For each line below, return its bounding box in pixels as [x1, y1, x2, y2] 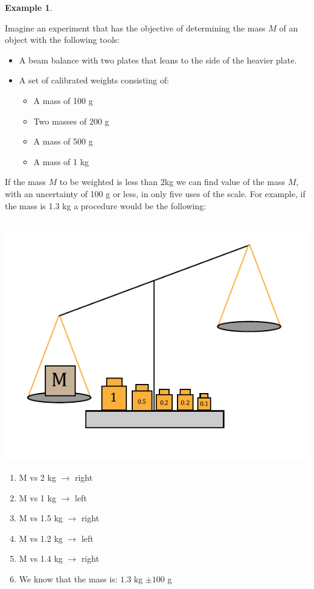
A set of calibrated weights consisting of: [19, 74, 169, 86]
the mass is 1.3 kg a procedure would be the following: [5, 199, 207, 212]
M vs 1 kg [19, 491, 56, 504]
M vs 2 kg [19, 471, 56, 484]
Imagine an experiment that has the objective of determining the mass [5, 21, 266, 34]
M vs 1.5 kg [19, 512, 63, 524]
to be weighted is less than [59, 175, 158, 188]
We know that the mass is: [19, 573, 118, 585]
